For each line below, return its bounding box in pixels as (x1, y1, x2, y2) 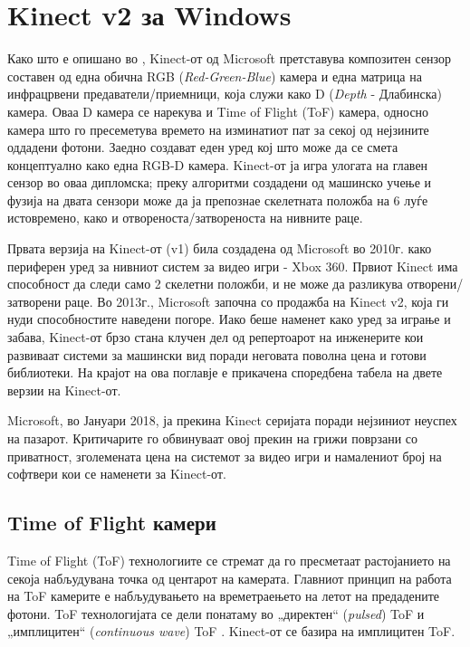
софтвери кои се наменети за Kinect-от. (7, 464, 226, 483)
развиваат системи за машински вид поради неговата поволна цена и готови (7, 345, 427, 364)
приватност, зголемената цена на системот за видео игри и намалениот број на (7, 446, 442, 465)
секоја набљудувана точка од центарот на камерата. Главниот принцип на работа (7, 568, 452, 587)
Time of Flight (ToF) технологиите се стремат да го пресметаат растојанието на (7, 550, 451, 569)
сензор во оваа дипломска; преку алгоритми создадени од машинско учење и (7, 173, 432, 192)
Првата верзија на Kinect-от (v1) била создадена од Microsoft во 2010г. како (7, 239, 432, 258)
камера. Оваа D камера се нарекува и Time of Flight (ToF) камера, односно (7, 101, 429, 120)
